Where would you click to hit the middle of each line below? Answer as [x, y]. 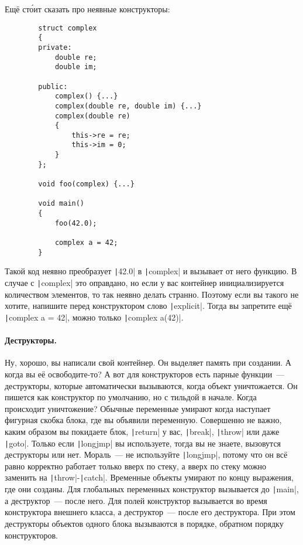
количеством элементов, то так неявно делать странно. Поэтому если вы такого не [152, 294]
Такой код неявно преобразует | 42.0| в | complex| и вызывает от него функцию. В [151, 271]
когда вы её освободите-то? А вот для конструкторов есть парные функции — [145, 374]
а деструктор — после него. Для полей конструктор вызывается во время [136, 500]
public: [53, 86]
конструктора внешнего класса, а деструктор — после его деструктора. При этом [150, 512]
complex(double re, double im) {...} [128, 106]
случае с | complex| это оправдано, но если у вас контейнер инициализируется [144, 282]
